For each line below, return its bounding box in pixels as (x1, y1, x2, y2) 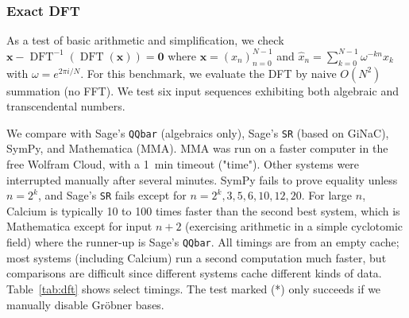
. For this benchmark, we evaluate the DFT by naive (80, 64, 337, 81)
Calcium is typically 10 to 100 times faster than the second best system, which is (6, 202, 400, 219)
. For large (301, 187, 353, 204)
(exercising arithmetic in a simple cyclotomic (185, 218, 403, 235)
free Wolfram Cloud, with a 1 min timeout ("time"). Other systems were (6, 156, 360, 173)
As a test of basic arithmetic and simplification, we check (6, 32, 284, 48)
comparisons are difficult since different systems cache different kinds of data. (6, 265, 382, 281)
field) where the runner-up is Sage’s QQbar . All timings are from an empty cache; (6, 234, 399, 250)
